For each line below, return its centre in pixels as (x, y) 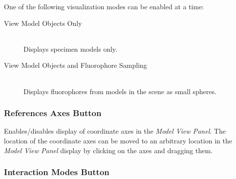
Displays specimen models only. (71, 49)
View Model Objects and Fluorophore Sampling (75, 65)
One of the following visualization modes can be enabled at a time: (104, 6)
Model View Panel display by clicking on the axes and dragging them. (108, 150)
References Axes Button (53, 113)
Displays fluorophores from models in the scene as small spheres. (120, 91)
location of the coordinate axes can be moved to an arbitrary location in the (118, 140)
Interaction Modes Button (57, 172)
